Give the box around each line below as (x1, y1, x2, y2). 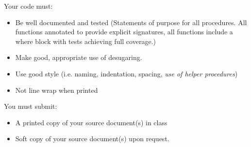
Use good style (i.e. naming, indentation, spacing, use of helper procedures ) (15, 68, 238, 78)
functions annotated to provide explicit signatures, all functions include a (15, 27, 233, 37)
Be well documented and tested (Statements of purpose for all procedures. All (15, 17, 247, 27)
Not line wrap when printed (15, 85, 98, 95)
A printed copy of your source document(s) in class (15, 117, 167, 127)
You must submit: (4, 101, 57, 111)
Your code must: (4, 1, 53, 11)
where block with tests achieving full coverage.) (15, 36, 156, 46)
